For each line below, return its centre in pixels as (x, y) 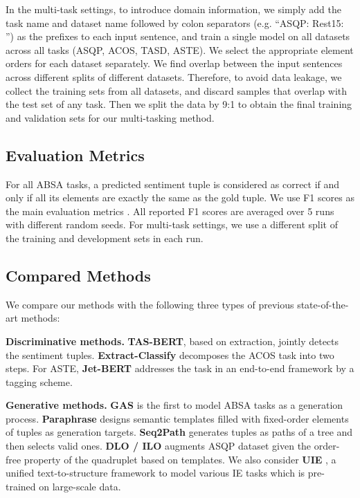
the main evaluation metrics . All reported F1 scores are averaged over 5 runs (170, 211)
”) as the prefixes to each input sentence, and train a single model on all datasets (178, 36)
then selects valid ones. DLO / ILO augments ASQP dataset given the (159, 446)
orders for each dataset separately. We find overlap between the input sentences (174, 63)
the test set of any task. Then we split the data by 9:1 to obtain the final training (179, 104)
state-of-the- (323, 304)
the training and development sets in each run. (105, 238)
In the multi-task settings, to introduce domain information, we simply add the (173, 9)
